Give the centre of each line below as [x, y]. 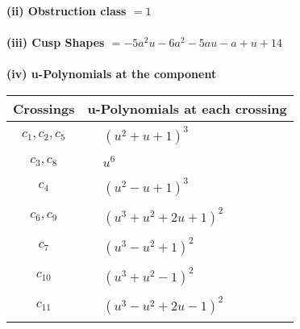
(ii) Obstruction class [67, 10]
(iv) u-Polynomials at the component [112, 74]
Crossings [44, 108]
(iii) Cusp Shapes [56, 42]
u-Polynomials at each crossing [187, 108]
